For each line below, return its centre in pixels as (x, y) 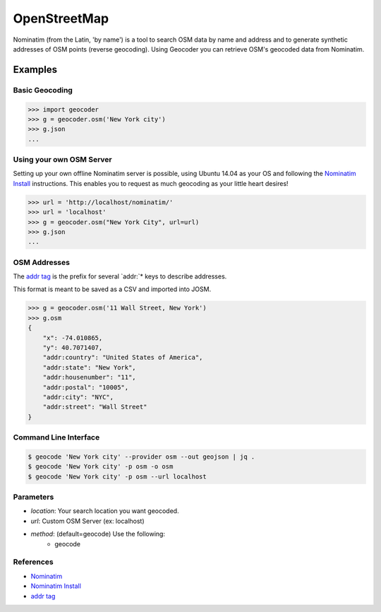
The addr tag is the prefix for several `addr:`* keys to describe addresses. (120, 276)
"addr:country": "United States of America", (123, 358)
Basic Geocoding (43, 90)
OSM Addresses (42, 262)
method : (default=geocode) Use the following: (98, 534)
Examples (35, 70)
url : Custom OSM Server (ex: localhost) (87, 521)
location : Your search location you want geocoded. (105, 511)
